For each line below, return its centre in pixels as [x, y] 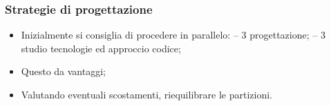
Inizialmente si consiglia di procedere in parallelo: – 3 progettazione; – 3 [173, 35]
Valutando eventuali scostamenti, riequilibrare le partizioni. [146, 94]
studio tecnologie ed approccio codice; [101, 48]
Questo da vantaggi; [63, 71]
